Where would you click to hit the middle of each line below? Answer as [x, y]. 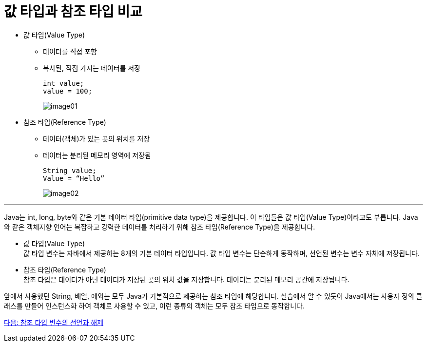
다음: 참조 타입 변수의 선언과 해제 [54, 322]
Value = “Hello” [74, 178]
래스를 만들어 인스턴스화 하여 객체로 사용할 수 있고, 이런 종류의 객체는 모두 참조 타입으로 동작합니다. [155, 306]
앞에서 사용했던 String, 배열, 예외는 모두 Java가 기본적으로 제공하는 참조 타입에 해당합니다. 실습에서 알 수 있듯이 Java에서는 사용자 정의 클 [213, 296]
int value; [64, 83]
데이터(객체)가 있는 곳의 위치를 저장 [97, 138]
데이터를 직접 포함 [70, 51]
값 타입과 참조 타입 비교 [73, 12]
